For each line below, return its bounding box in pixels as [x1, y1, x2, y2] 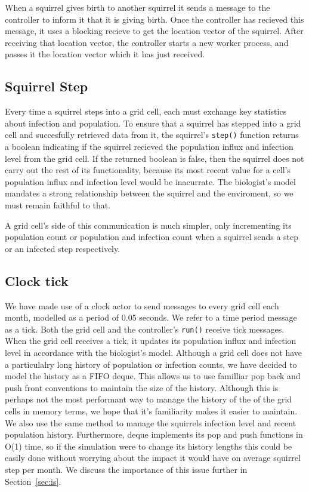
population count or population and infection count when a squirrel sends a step [5, 230, 299, 243]
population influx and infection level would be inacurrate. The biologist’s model [5, 175, 296, 187]
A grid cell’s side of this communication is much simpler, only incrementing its [5, 219, 292, 231]
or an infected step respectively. [5, 242, 120, 254]
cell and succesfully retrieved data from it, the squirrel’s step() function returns [5, 128, 299, 141]
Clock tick [5, 271, 69, 290]
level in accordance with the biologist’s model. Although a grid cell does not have [5, 346, 302, 358]
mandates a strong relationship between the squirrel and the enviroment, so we [5, 187, 293, 199]
